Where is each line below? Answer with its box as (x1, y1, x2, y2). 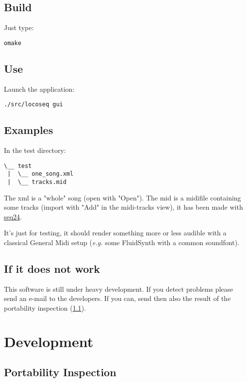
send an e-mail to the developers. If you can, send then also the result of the (4, 293, 231, 303)
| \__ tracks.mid (7, 179, 66, 186)
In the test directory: (4, 145, 66, 155)
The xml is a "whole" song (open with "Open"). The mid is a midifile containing (4, 192, 241, 202)
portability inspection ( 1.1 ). (4, 303, 86, 313)
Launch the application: (4, 83, 75, 94)
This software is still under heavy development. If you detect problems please (4, 283, 233, 294)
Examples (4, 122, 53, 137)
